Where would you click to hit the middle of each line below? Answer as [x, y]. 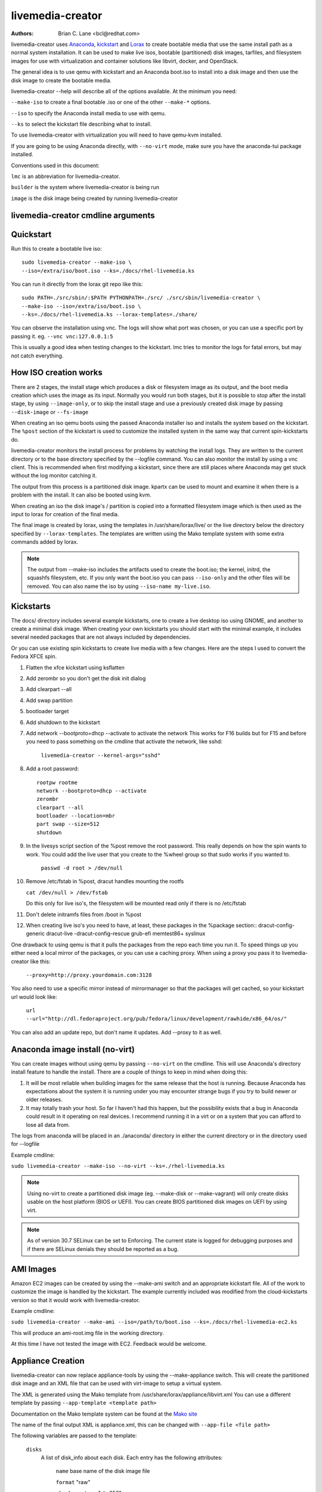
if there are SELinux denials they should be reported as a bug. [103, 1249]
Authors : [22, 33]
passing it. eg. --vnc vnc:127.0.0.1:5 [62, 336]
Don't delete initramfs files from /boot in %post [84, 914]
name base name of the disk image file [103, 1471]
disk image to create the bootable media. [61, 80]
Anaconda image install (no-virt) [73, 1049]
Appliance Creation [48, 1361]
